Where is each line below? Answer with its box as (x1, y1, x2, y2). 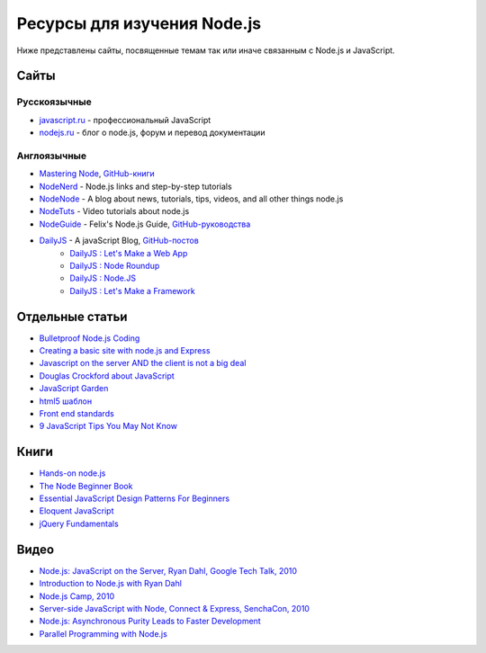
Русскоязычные (16, 95, 92, 108)
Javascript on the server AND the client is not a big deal (39, 358, 247, 369)
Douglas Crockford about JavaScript (39, 370, 175, 381)
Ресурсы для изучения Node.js (16, 13, 261, 33)
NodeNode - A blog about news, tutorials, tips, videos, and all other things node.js (39, 193, 344, 204)
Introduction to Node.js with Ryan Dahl (39, 578, 182, 589)
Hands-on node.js (39, 468, 106, 479)
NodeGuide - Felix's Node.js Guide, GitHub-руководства (39, 219, 251, 229)
